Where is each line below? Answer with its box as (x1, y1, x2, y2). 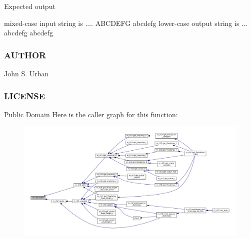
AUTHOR (4, 48, 46, 61)
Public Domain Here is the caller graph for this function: (4, 109, 178, 119)
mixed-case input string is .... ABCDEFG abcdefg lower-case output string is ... (4, 17, 247, 28)
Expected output (4, 1, 55, 11)
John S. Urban (4, 68, 49, 78)
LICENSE (4, 89, 45, 102)
